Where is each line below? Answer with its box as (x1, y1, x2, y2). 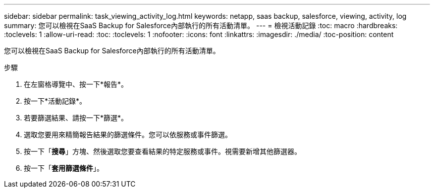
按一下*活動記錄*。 (24, 97, 87, 105)
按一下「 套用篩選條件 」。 (24, 164, 104, 172)
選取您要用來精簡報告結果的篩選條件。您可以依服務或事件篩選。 (24, 130, 232, 139)
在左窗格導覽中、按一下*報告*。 (24, 80, 128, 88)
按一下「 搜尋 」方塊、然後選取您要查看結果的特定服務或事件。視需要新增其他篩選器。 (24, 147, 301, 155)
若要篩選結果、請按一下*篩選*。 (24, 114, 128, 122)
